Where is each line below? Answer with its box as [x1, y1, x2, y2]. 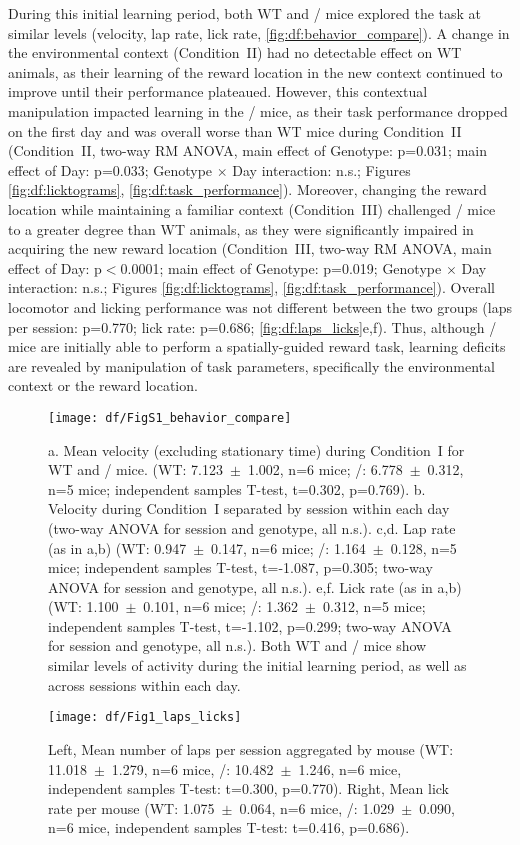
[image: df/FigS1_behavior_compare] [48, 410, 292, 425]
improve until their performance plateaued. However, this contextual [8, 81, 428, 102]
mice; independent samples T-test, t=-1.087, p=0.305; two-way [48, 557, 433, 578]
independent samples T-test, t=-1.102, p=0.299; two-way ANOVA [48, 615, 452, 636]
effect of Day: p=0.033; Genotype [8, 159, 213, 180]
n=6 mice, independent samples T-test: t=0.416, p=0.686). [48, 817, 410, 838]
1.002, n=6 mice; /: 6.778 [247, 459, 403, 480]
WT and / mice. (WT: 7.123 [48, 459, 223, 480]
